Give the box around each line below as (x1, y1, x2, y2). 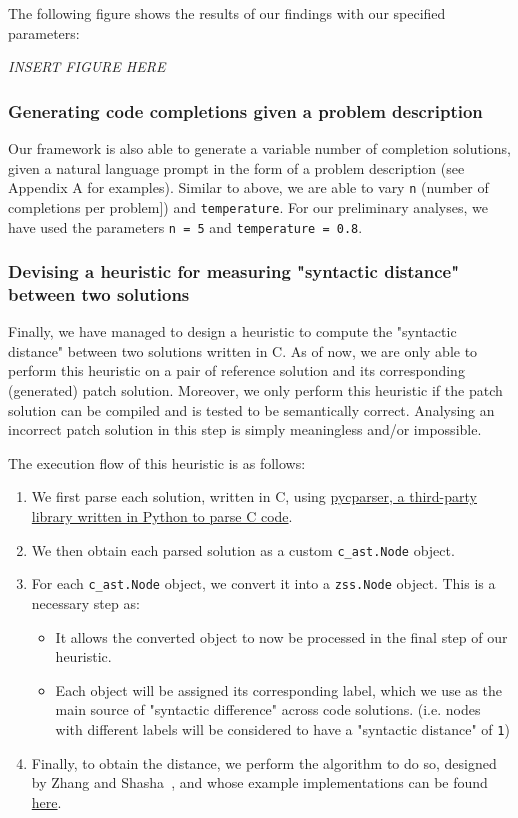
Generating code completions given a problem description (8, 98, 483, 123)
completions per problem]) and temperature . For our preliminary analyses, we (8, 196, 488, 217)
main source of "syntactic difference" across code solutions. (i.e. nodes (55, 699, 481, 720)
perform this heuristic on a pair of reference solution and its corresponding (8, 360, 465, 381)
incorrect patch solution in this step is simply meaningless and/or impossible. (8, 419, 482, 440)
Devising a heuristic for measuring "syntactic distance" (8, 259, 460, 284)
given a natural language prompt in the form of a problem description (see (8, 157, 465, 178)
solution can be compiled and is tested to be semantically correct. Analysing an (8, 399, 495, 420)
